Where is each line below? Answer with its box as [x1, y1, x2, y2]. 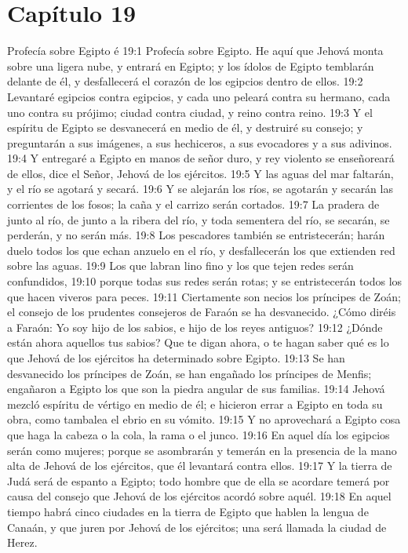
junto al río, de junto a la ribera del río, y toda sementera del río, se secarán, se [7, 211, 390, 227]
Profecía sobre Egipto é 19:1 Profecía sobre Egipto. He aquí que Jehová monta [7, 42, 384, 59]
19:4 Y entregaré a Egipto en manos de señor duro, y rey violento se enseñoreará [7, 150, 395, 166]
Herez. [7, 534, 38, 551]
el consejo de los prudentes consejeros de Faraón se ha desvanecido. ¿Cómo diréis [7, 304, 396, 320]
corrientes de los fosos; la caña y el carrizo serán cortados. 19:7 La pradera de [7, 196, 380, 213]
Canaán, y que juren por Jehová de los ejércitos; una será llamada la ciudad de [7, 518, 387, 535]
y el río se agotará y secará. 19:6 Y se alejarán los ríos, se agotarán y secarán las [7, 180, 393, 197]
